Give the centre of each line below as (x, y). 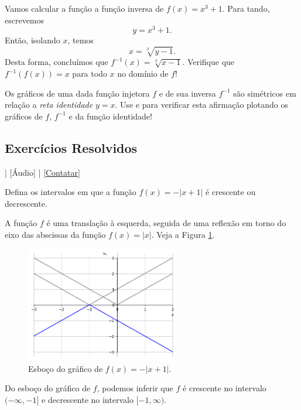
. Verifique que (208, 62)
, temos (81, 40)
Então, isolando (33, 40)
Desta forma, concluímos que (57, 62)
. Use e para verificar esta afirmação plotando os (201, 105)
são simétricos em (265, 93)
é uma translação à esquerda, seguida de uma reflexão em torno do (166, 223)
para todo (90, 73)
